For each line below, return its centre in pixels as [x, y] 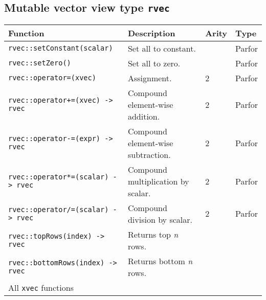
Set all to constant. [162, 48]
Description [151, 33]
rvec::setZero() [40, 63]
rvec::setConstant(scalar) [61, 48]
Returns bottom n [160, 261]
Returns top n [153, 234]
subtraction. [149, 154]
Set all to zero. [154, 63]
